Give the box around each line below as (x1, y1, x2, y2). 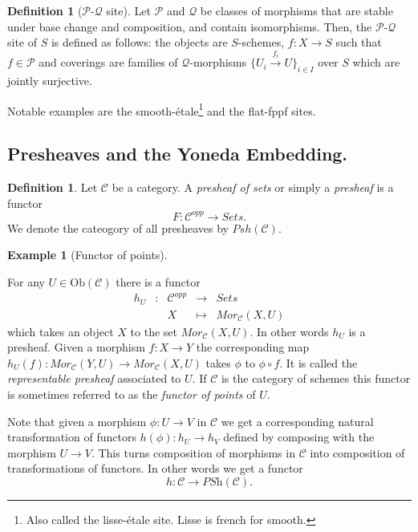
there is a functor (116, 273, 201, 290)
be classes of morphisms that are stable (200, 2, 393, 18)
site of (7, 34, 38, 51)
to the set (130, 323, 177, 339)
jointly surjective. (7, 72, 92, 89)
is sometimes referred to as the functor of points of (7, 385, 256, 402)
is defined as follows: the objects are (51, 34, 228, 51)
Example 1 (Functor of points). (7, 246, 168, 263)
